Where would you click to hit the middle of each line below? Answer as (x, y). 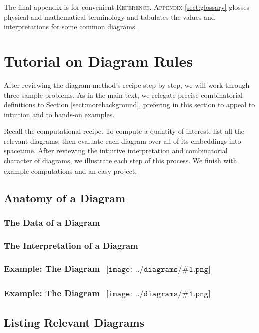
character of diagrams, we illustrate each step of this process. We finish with (121, 161)
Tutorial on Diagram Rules (98, 60)
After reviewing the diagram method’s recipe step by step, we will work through (127, 85)
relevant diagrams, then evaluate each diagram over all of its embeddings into (123, 141)
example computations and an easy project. (71, 170)
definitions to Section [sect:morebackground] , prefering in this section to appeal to (130, 105)
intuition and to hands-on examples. (59, 114)
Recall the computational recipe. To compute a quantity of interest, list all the (124, 131)
